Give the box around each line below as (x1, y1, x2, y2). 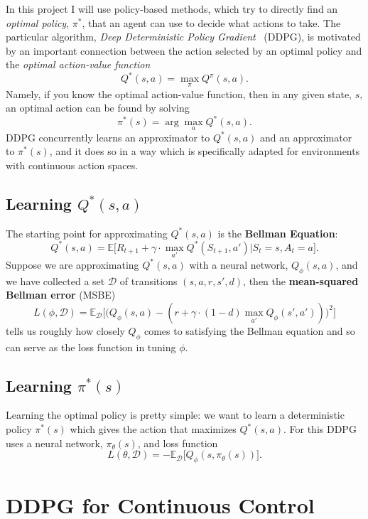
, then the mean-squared (243, 273, 359, 288)
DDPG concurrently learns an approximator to (6, 129, 210, 144)
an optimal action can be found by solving (6, 100, 190, 115)
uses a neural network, (6, 435, 103, 450)
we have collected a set (6, 273, 105, 288)
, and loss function (137, 435, 218, 450)
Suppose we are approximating (6, 257, 139, 272)
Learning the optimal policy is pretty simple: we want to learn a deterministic (6, 407, 345, 422)
